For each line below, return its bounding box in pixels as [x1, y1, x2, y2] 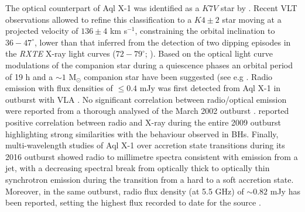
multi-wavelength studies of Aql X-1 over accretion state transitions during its [5, 139, 285, 151]
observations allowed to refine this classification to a [5, 13, 192, 25]
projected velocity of [5, 25, 78, 37]
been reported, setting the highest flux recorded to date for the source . [5, 196, 261, 208]
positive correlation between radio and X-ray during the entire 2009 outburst [5, 116, 282, 128]
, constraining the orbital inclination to [135, 25, 275, 37]
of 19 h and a [5, 70, 53, 82]
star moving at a [222, 13, 282, 25]
